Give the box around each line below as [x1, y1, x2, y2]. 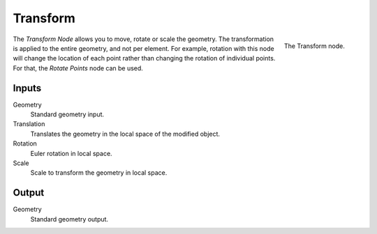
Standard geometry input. [30, 110, 105, 118]
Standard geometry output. [30, 214, 108, 223]
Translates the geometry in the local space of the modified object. [30, 130, 220, 138]
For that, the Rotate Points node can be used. [13, 63, 143, 72]
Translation [13, 120, 45, 128]
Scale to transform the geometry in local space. [30, 169, 168, 177]
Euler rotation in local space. [30, 149, 112, 157]
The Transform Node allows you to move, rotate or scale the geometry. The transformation [13, 35, 274, 43]
